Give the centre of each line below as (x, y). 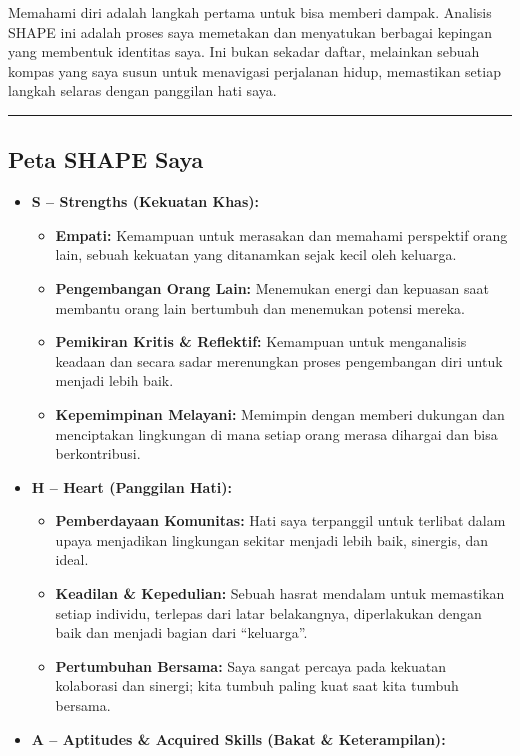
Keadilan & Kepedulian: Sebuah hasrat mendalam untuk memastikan (280, 593)
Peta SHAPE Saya (106, 159)
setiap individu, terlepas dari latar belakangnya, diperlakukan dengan (268, 612)
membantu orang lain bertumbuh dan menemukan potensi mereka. (260, 307)
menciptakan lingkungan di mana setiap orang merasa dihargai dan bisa (276, 433)
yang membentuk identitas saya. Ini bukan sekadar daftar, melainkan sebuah (244, 51)
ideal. (72, 559)
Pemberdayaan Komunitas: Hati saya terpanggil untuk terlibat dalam (280, 520)
